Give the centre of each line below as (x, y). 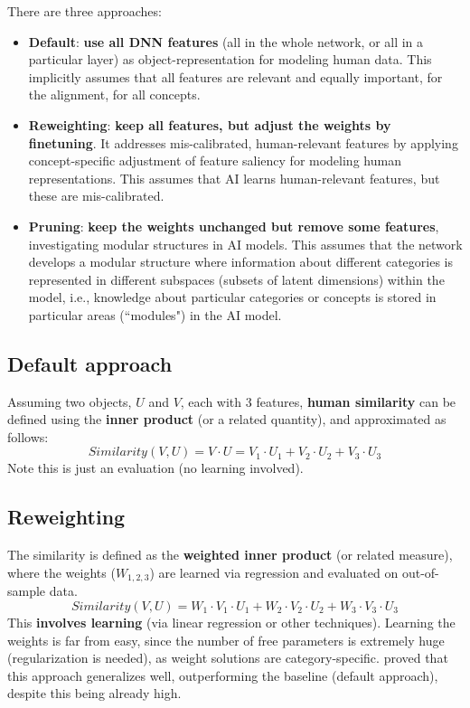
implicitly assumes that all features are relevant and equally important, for (235, 76)
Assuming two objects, (70, 401)
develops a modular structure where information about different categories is (240, 262)
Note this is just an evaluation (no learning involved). (155, 468)
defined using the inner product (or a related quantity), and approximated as (227, 419)
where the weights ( (61, 572)
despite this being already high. (94, 693)
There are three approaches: (85, 11)
